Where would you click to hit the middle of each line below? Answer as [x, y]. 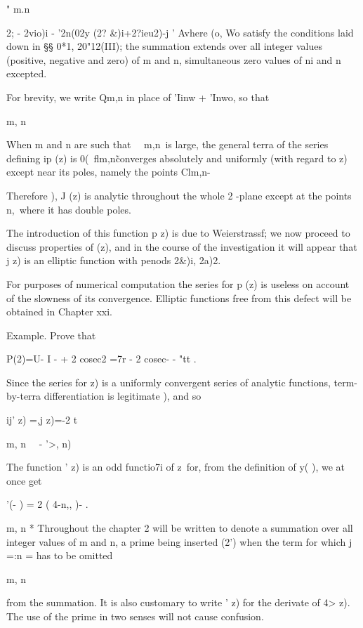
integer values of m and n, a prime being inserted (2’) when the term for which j [179, 541]
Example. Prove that [51, 335]
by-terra [24, 396]
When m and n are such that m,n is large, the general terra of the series [167, 144]
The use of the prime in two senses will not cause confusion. [135, 616]
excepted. [27, 73]
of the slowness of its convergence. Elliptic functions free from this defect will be [179, 297]
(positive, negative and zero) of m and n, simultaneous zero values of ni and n [174, 59]
